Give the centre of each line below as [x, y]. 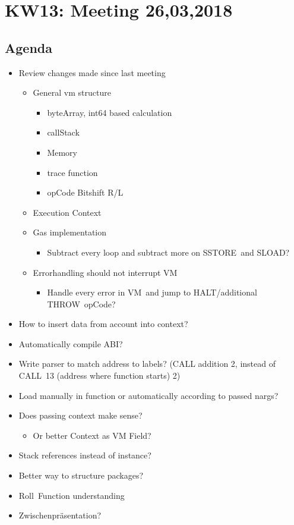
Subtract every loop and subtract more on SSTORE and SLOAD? [168, 252]
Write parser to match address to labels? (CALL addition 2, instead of [147, 364]
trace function [72, 172]
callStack [63, 132]
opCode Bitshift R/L [85, 192]
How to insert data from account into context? [103, 324]
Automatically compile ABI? [71, 343]
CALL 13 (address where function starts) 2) [99, 375]
